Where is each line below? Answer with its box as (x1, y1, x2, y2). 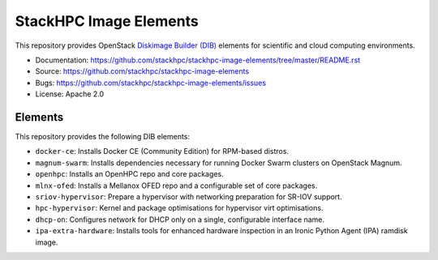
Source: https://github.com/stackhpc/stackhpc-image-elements (35, 66, 250, 76)
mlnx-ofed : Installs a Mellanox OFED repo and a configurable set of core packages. (35, 181, 318, 190)
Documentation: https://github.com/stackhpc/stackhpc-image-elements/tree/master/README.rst (35, 55, 361, 65)
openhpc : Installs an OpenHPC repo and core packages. (35, 169, 224, 179)
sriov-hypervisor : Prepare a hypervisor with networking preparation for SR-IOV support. (35, 191, 342, 202)
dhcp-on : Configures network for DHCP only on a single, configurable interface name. (35, 215, 324, 224)
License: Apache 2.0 (35, 89, 105, 99)
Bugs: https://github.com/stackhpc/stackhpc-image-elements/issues (35, 78, 267, 87)
